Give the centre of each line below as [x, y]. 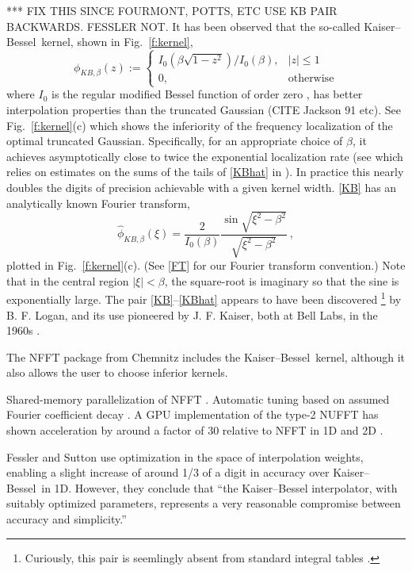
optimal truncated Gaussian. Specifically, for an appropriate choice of [175, 141]
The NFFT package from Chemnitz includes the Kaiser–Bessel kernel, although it [206, 356]
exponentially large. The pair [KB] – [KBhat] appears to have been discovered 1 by [204, 298]
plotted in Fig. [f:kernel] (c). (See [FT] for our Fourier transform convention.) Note [206, 265]
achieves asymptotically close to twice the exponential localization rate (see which [205, 156]
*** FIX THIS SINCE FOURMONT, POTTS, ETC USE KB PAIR [172, 10]
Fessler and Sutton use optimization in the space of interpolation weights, [185, 456]
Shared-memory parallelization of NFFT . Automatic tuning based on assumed [198, 399]
